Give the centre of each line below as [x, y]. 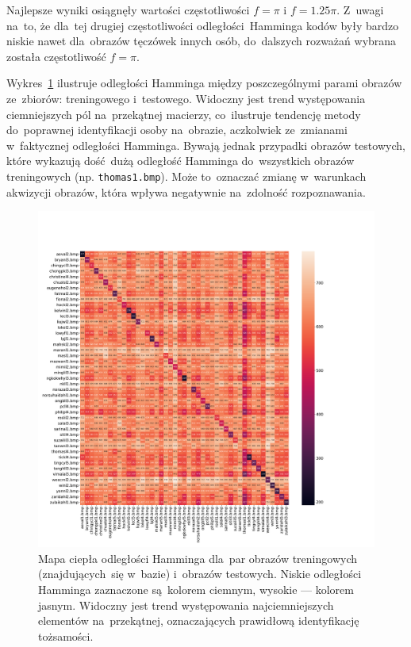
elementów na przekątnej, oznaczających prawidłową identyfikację [199, 620]
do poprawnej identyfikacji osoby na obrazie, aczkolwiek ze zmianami [177, 130]
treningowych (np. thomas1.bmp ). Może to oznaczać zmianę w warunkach [186, 176]
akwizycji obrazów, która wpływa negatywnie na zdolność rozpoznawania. [186, 191]
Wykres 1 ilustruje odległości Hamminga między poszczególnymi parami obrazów [204, 83]
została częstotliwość [56, 56]
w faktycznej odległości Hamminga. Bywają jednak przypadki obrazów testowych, [206, 145]
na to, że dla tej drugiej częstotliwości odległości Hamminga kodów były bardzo [203, 25]
